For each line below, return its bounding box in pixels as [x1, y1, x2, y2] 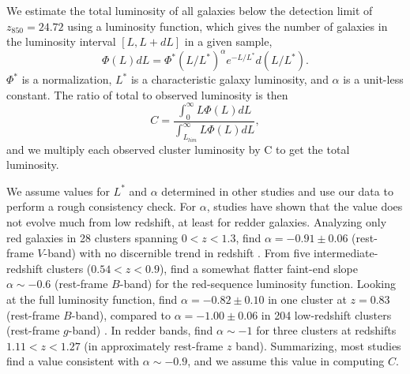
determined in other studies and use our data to [161, 182, 393, 199]
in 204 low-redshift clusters [261, 306, 392, 323]
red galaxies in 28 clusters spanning [6, 229, 178, 245]
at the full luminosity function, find [6, 290, 178, 307]
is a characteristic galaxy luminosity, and [130, 71, 329, 88]
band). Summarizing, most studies [235, 337, 401, 353]
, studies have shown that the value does [206, 198, 403, 215]
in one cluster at [268, 290, 347, 307]
